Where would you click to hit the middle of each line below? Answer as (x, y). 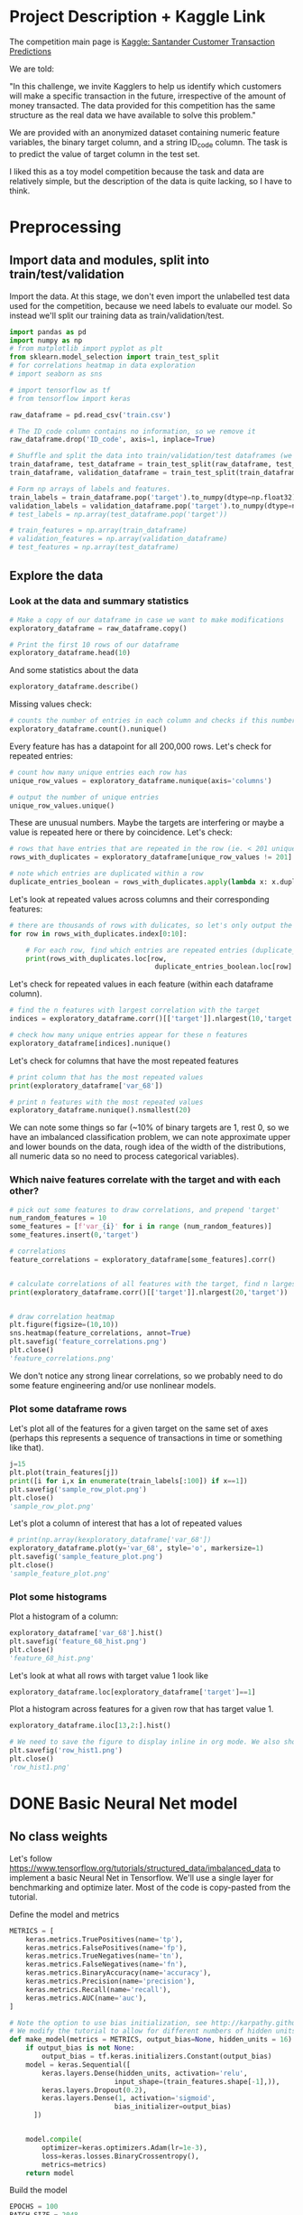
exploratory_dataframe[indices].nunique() (90, 1043)
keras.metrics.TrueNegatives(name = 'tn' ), (104, 1956)
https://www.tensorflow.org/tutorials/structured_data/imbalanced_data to (145, 1868)
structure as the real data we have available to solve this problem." (133, 115)
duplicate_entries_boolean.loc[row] (224, 967)
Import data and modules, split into (110, 261)
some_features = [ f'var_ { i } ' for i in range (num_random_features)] (141, 1227)
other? (24, 1192)
